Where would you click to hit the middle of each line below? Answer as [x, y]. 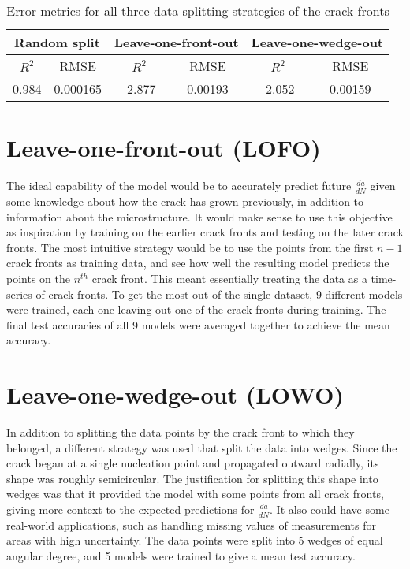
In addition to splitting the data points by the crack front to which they [181, 432]
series [19, 294]
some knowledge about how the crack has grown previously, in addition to [185, 201]
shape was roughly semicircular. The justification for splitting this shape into [192, 478]
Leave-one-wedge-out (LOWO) [175, 394]
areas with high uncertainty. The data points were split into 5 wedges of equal [195, 540]
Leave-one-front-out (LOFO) [164, 148]
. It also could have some [330, 509]
